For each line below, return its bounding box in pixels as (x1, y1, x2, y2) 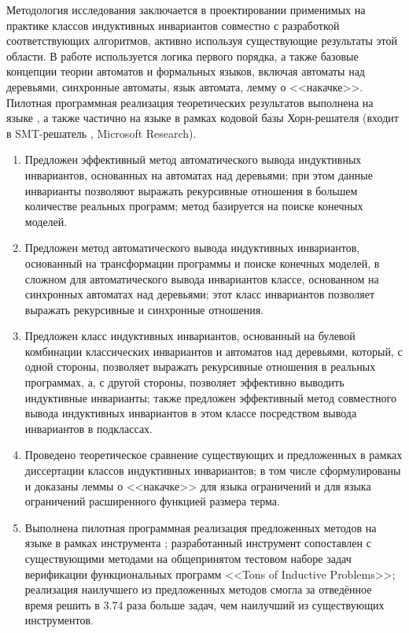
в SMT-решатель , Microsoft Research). (6, 124, 197, 141)
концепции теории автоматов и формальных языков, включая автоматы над (6, 63, 365, 80)
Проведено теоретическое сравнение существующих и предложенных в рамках (24, 446, 403, 463)
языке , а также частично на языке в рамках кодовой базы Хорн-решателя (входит (6, 109, 399, 126)
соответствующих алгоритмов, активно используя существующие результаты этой (6, 32, 398, 49)
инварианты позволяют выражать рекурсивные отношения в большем (24, 182, 358, 198)
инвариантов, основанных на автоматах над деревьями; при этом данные (24, 166, 373, 183)
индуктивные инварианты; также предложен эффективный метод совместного (24, 389, 396, 405)
